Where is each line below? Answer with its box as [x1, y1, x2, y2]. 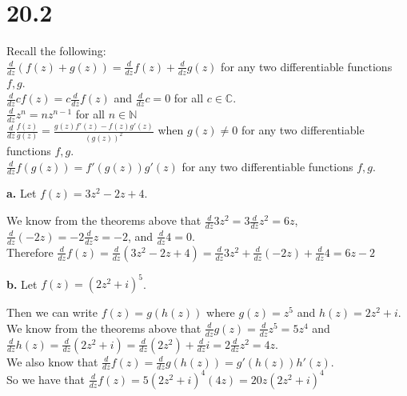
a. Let [6, 185, 37, 202]
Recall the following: [6, 42, 106, 59]
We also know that [6, 353, 98, 370]
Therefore [6, 243, 54, 260]
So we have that [6, 370, 85, 387]
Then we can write [6, 304, 98, 321]
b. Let [6, 275, 38, 292]
